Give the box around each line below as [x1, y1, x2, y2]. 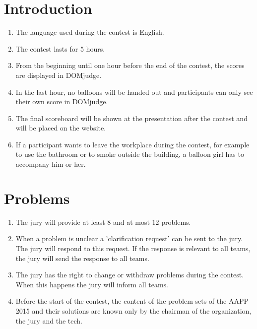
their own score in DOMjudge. [15, 96, 108, 107]
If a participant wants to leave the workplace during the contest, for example [15, 139, 250, 149]
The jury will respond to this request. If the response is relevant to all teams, [15, 243, 251, 253]
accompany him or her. [15, 159, 86, 169]
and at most [113, 216, 150, 227]
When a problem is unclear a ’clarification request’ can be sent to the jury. [15, 233, 243, 244]
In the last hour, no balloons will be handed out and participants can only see [15, 86, 253, 97]
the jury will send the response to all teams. [15, 253, 149, 263]
